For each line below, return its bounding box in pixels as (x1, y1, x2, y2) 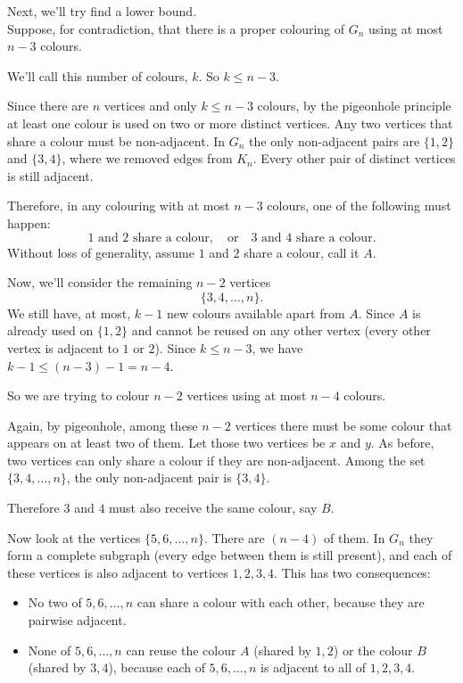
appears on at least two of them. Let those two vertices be (7, 433, 326, 452)
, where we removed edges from (62, 149, 233, 168)
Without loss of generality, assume (7, 243, 194, 261)
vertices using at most (186, 386, 307, 405)
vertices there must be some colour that (235, 416, 452, 434)
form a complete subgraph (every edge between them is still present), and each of (7, 546, 452, 564)
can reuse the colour (126, 640, 236, 659)
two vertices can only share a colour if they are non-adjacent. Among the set (7, 450, 426, 469)
